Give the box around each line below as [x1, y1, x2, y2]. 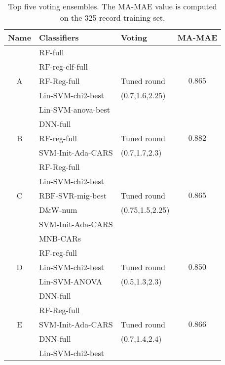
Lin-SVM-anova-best [39, 104, 110, 115]
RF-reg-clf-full [39, 61, 88, 72]
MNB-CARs [39, 233, 81, 244]
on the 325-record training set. [60, 12, 165, 23]
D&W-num [39, 204, 77, 215]
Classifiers [39, 32, 79, 43]
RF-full [39, 46, 64, 58]
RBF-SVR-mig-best [39, 190, 107, 201]
